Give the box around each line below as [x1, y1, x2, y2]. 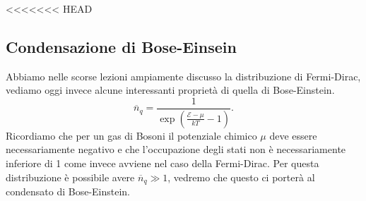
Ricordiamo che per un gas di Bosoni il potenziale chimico [6, 128, 257, 142]
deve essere [269, 128, 317, 142]
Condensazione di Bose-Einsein [6, 35, 237, 57]
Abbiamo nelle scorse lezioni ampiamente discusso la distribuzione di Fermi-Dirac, [6, 68, 361, 83]
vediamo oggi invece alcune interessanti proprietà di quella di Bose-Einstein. [6, 83, 335, 97]
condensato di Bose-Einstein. [6, 184, 131, 199]
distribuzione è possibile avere [6, 169, 135, 184]
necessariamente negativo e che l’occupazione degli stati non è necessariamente [6, 142, 346, 157]
